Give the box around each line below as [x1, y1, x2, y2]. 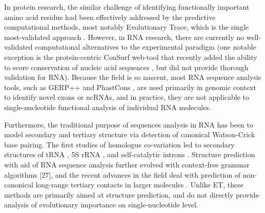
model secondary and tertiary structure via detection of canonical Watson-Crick [4, 129, 255, 140]
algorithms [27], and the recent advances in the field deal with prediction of [4, 169, 241, 180]
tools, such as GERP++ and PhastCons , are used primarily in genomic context [4, 81, 256, 92]
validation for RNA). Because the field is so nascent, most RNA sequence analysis [4, 72, 261, 82]
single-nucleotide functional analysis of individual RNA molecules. [4, 101, 211, 112]
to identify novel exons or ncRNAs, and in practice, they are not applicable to [4, 92, 250, 102]
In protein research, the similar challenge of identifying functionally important [4, 2, 250, 12]
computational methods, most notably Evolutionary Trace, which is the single [4, 22, 249, 32]
